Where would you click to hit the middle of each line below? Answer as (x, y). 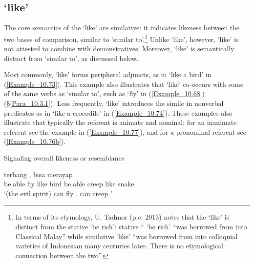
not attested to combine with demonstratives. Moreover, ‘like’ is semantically (119, 49)
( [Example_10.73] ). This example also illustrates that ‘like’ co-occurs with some (124, 84)
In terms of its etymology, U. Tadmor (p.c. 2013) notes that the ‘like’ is (122, 217)
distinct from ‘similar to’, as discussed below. (71, 58)
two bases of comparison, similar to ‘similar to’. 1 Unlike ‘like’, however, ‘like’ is (121, 38)
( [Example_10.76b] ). (35, 141)
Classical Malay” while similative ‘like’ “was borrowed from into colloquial (127, 236)
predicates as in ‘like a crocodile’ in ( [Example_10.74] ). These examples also (118, 112)
